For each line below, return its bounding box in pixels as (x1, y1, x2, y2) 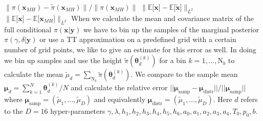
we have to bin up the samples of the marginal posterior (83, 24, 259, 34)
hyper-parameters (50, 105, 105, 116)
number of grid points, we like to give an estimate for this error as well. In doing (4, 44, 256, 54)
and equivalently (94, 93, 146, 104)
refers (240, 93, 258, 104)
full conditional (4, 24, 52, 34)
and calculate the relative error (71, 82, 168, 93)
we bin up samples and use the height (4, 55, 122, 66)
